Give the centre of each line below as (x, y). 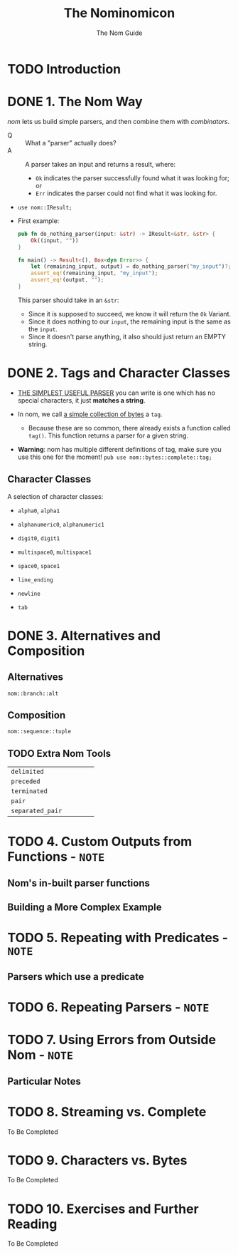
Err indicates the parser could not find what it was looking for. (126, 193)
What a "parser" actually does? (71, 143)
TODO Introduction (64, 69)
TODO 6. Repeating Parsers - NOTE (108, 1007)
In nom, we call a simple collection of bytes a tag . (90, 414)
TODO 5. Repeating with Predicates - (118, 938)
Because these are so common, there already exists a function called (129, 428)
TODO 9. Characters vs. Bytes (97, 1160)
